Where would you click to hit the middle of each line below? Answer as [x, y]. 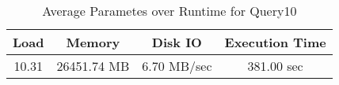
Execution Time [275, 42]
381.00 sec [275, 66]
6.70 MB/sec [177, 66]
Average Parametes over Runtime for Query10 [169, 11]
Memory [93, 42]
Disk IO [177, 42]
